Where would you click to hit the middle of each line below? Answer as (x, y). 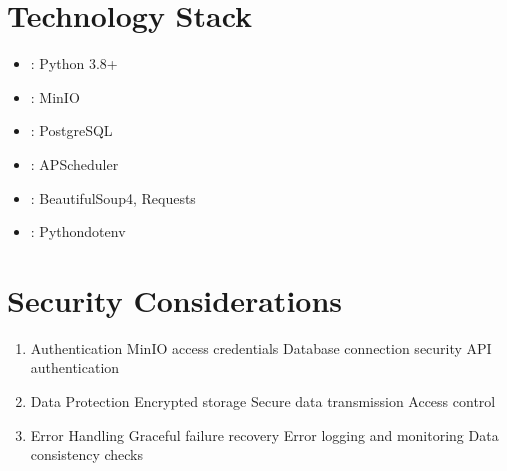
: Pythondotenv (78, 231)
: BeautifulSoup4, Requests (113, 197)
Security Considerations (175, 299)
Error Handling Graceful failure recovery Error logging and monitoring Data (264, 434)
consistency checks (86, 454)
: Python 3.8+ (74, 63)
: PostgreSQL (71, 130)
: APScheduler (74, 163)
